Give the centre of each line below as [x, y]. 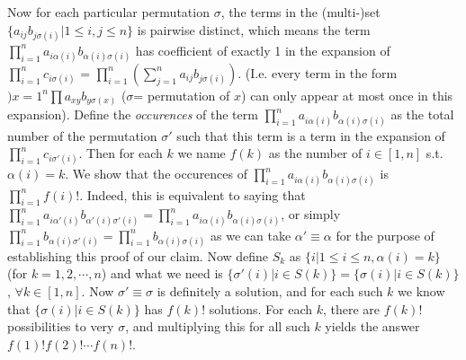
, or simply [311, 214]
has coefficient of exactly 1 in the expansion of [263, 50]
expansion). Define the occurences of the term [133, 114]
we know [421, 291]
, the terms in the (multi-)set [300, 12]
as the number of [315, 153]
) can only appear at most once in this [347, 95]
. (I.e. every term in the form [318, 72]
